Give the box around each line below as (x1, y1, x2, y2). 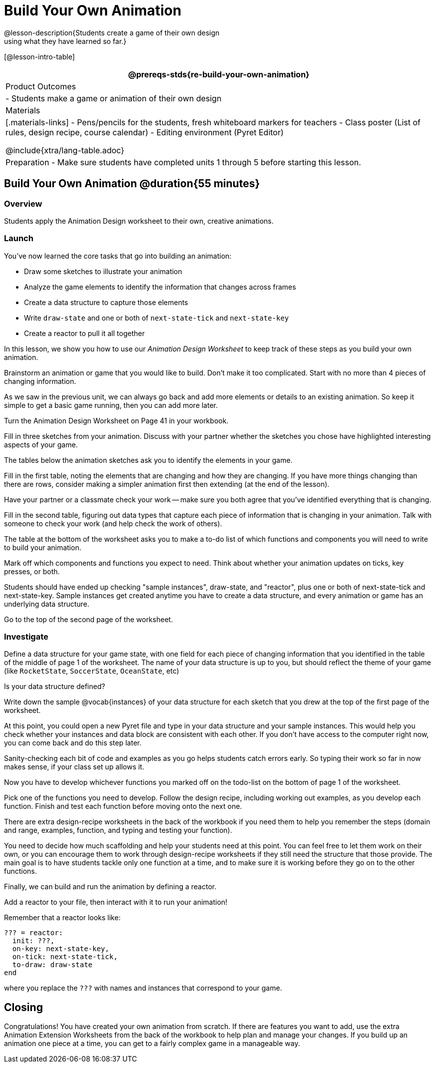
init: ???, (12, 937, 55, 945)
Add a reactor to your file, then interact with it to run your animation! (4, 898, 228, 907)
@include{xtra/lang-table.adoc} (5, 145, 124, 155)
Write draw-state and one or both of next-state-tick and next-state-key (24, 313, 289, 322)
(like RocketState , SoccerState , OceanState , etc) (4, 667, 179, 676)
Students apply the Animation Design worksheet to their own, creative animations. (4, 216, 274, 225)
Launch (4, 233, 33, 244)
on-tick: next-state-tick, (12, 953, 118, 961)
